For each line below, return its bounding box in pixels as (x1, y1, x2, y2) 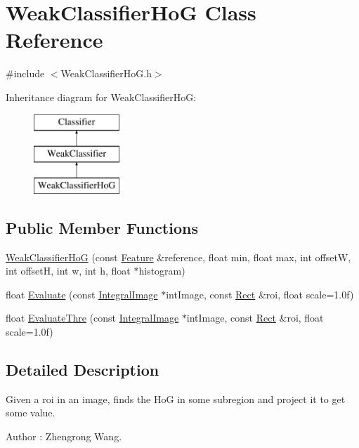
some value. (6, 405, 56, 420)
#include (6, 66, 45, 81)
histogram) (138, 263, 185, 278)
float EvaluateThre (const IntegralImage (6, 310, 179, 325)
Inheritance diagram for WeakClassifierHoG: (6, 89, 197, 104)
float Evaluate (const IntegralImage (6, 286, 158, 301)
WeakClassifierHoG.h (60, 66, 152, 81)
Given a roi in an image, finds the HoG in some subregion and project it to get (6, 391, 346, 406)
